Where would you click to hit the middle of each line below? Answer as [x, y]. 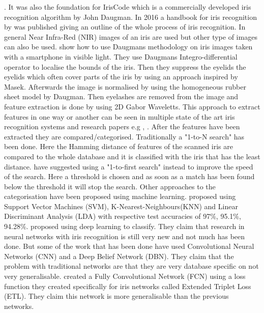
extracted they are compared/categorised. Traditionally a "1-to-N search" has [124, 136]
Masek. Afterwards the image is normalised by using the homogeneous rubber [125, 86]
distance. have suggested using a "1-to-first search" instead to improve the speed [129, 166]
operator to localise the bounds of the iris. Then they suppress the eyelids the [125, 66]
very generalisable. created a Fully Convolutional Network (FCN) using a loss [125, 276]
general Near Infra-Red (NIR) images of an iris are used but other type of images [131, 36]
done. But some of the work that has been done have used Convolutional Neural [129, 246]
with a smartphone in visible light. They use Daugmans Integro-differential [121, 56]
